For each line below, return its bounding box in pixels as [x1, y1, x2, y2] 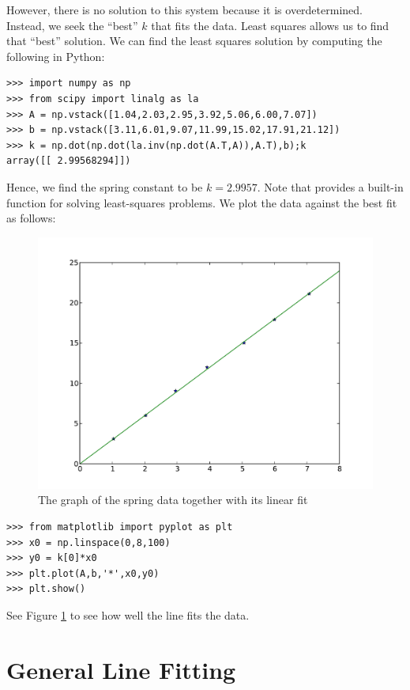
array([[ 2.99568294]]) [6, 155, 131, 167]
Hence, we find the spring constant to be [6, 178, 203, 195]
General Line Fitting [6, 653, 236, 685]
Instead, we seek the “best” [6, 17, 138, 33]
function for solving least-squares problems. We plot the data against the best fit [6, 194, 397, 210]
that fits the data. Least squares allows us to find [151, 17, 389, 33]
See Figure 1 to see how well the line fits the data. [6, 606, 250, 623]
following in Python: [6, 47, 105, 64]
